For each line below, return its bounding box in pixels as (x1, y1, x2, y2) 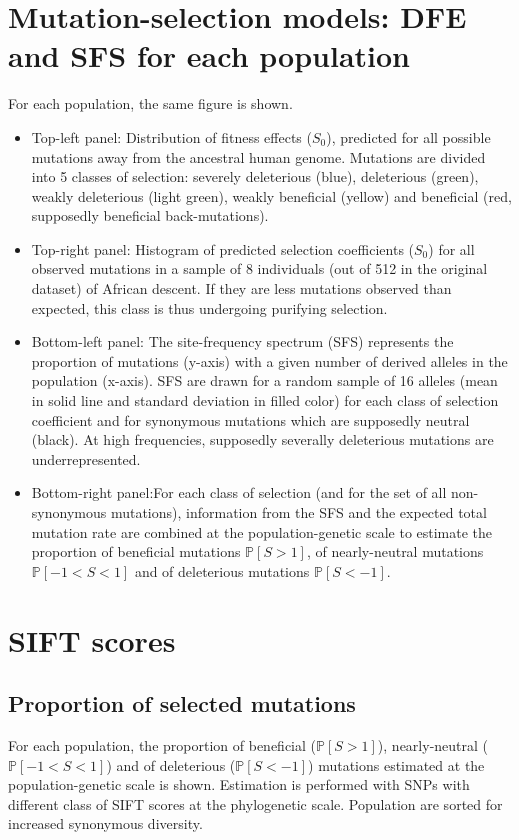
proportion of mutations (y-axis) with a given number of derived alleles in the (31, 350, 508, 371)
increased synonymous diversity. (8, 813, 203, 834)
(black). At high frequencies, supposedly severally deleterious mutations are (31, 429, 494, 450)
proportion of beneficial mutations (31, 541, 241, 562)
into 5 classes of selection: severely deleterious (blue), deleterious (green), (31, 166, 479, 187)
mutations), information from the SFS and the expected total (110, 502, 487, 522)
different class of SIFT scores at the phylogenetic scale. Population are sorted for (8, 793, 503, 814)
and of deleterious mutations (134, 560, 310, 581)
